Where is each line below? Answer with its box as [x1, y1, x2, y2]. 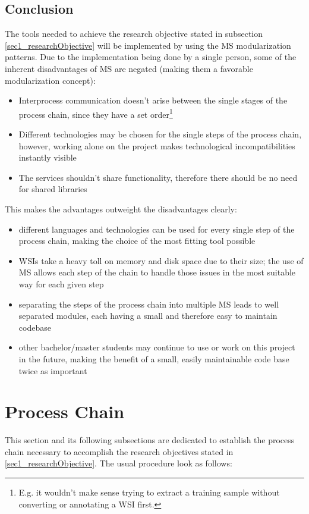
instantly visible [18, 151, 77, 164]
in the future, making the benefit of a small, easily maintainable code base [18, 352, 289, 365]
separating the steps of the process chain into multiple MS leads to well [18, 297, 279, 310]
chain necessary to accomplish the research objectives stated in [5, 445, 234, 457]
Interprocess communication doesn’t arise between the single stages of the [18, 94, 288, 106]
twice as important [18, 364, 87, 377]
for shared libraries [18, 183, 87, 195]
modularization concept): [5, 74, 96, 86]
